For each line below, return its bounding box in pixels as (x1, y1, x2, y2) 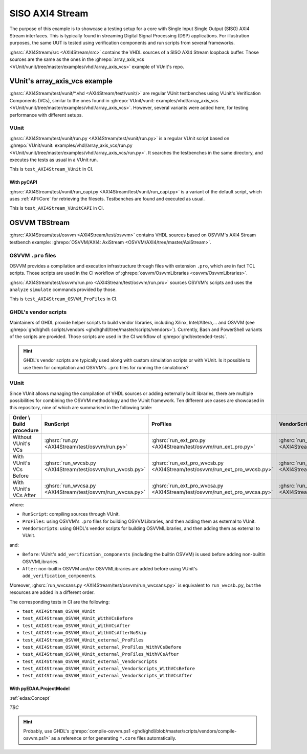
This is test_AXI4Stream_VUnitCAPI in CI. (9, 205, 104, 211)
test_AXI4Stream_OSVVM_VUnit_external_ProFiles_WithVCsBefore (22, 644, 182, 650)
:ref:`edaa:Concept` (9, 695, 51, 701)
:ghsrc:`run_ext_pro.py (151, 436, 206, 443)
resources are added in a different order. (9, 589, 95, 595)
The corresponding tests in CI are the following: (9, 598, 110, 605)
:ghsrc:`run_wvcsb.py (44, 459, 97, 467)
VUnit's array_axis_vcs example (9, 77, 113, 85)
